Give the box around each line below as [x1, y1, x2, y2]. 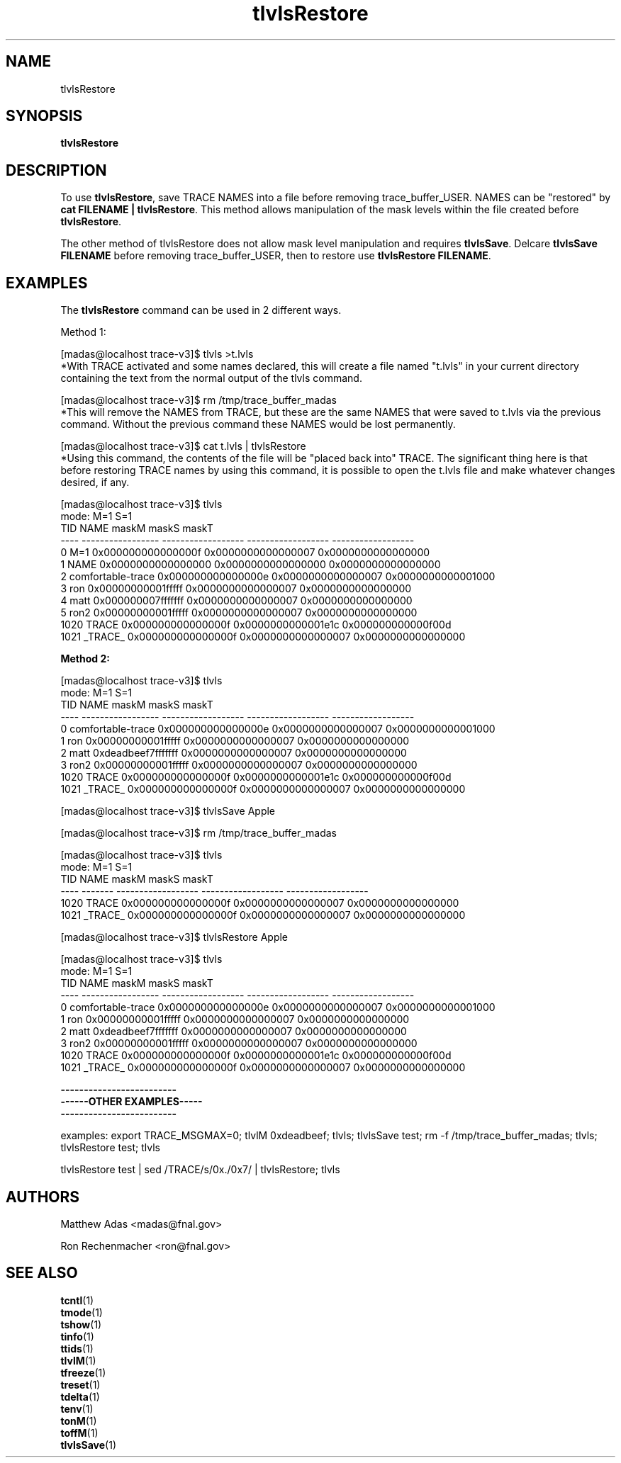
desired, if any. [60, 476, 130, 489]
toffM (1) [60, 1426, 99, 1439]
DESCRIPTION [6, 161, 107, 179]
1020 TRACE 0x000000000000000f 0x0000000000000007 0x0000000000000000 [60, 897, 459, 910]
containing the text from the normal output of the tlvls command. [60, 372, 362, 385]
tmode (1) [60, 1306, 103, 1318]
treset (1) [60, 1378, 101, 1391]
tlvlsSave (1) [60, 1438, 117, 1451]
